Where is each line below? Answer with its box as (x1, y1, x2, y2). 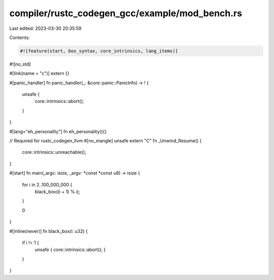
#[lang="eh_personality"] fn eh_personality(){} (9, 128, 107, 134)
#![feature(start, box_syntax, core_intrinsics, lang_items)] (20, 48, 178, 54)
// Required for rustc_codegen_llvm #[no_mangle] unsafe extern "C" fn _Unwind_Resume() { (9, 138, 202, 144)
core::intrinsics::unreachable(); (22, 149, 86, 155)
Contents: (9, 34, 30, 41)
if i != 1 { (22, 239, 39, 246)
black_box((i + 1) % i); (35, 188, 81, 194)
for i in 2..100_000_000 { (22, 181, 73, 187)
